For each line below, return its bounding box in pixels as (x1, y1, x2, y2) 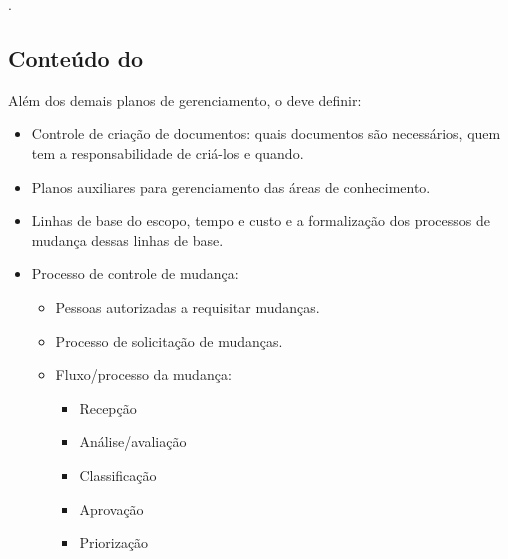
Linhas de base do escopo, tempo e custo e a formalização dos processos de (31, 210, 490, 231)
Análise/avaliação (79, 431, 187, 452)
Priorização (79, 532, 149, 553)
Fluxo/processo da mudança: (55, 364, 232, 385)
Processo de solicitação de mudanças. (55, 330, 283, 351)
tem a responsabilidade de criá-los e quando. (31, 142, 304, 163)
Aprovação (79, 498, 144, 519)
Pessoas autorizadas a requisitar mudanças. (55, 296, 320, 317)
